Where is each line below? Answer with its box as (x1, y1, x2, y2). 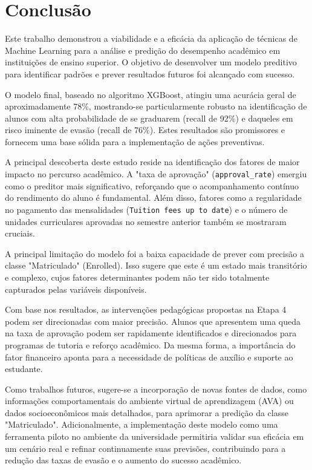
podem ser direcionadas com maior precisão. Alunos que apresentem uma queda (5, 315, 301, 327)
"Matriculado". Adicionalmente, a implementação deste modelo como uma (5, 418, 278, 431)
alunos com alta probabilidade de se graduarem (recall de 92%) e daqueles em (5, 111, 293, 124)
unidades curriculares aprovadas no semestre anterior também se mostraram (5, 215, 287, 227)
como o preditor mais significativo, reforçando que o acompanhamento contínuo (5, 179, 299, 192)
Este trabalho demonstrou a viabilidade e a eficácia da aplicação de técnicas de (5, 32, 297, 45)
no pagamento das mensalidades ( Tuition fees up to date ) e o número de (5, 203, 288, 215)
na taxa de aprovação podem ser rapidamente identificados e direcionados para (5, 327, 297, 339)
